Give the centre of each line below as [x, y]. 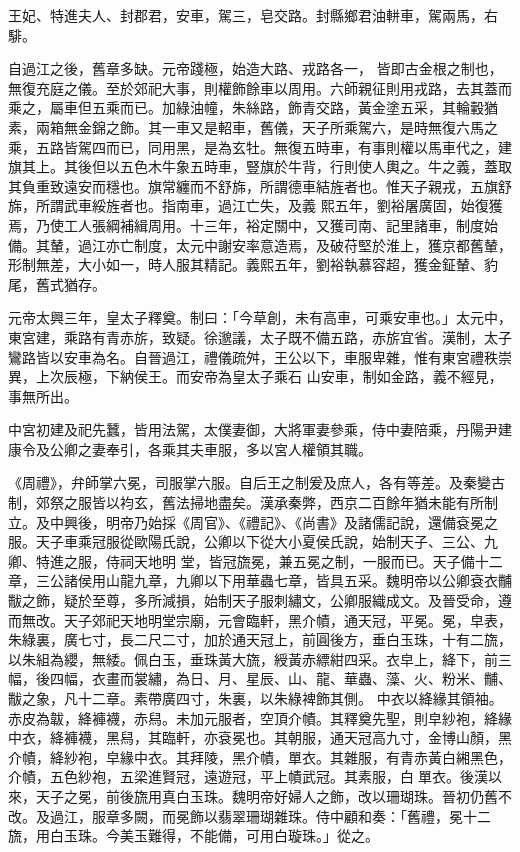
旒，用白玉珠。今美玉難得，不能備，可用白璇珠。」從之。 [193, 835]
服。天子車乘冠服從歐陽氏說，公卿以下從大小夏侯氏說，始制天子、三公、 [246, 541]
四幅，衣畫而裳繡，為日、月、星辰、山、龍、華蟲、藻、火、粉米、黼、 [280, 678]
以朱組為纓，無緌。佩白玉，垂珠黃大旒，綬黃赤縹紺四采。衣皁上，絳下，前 [253, 658]
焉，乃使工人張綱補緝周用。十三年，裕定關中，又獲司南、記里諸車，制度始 [253, 224]
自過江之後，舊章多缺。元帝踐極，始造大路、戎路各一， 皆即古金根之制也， [255, 68]
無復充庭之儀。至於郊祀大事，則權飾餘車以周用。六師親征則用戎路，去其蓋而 [260, 87]
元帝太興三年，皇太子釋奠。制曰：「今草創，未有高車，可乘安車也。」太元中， [260, 317]
